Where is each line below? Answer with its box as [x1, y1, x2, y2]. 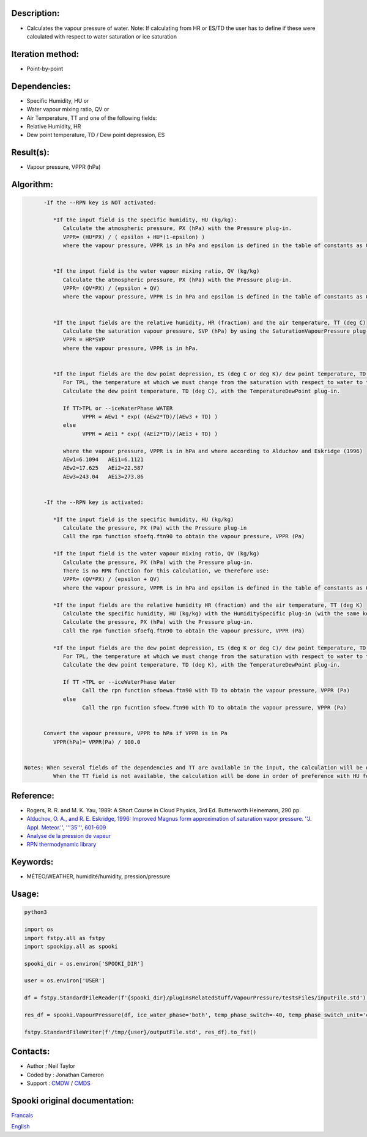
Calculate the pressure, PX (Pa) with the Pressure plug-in [62, 525, 247, 531]
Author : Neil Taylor [26, 1062, 76, 1070]
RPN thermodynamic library [26, 841, 97, 848]
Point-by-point [26, 65, 64, 72]
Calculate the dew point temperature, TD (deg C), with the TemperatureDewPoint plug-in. [62, 387, 341, 394]
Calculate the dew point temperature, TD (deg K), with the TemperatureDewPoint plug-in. [62, 661, 341, 668]
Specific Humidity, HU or [26, 97, 89, 104]
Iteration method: [11, 49, 80, 59]
